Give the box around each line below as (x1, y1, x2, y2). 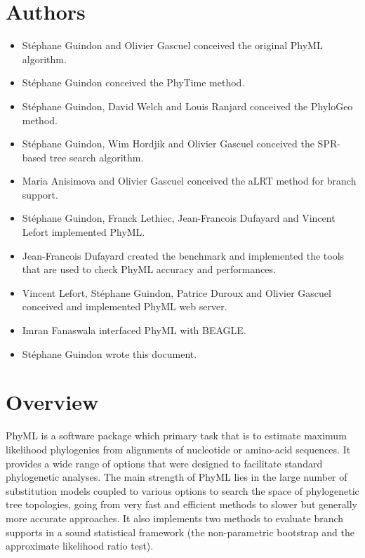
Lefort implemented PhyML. (22, 225, 145, 239)
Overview (6, 387, 99, 416)
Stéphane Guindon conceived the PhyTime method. (22, 75, 245, 90)
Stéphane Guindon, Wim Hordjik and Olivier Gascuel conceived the (22, 136, 314, 151)
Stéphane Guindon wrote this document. (22, 346, 197, 361)
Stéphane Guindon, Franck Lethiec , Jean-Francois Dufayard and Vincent (22, 211, 336, 225)
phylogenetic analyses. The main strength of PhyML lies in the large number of (6, 470, 347, 484)
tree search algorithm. (49, 150, 144, 164)
